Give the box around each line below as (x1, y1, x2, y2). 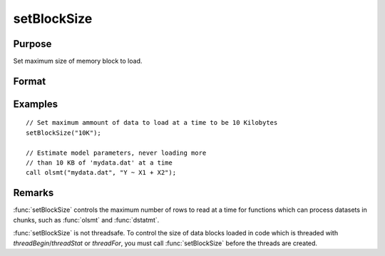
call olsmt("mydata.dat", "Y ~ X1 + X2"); (26, 168, 177, 177)
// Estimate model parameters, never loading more (26, 148, 207, 157)
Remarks (13, 187, 54, 199)
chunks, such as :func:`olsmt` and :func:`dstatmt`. (13, 215, 160, 224)
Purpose (13, 38, 52, 50)
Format (13, 75, 46, 87)
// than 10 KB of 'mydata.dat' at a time (26, 159, 173, 167)
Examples (13, 98, 58, 110)
